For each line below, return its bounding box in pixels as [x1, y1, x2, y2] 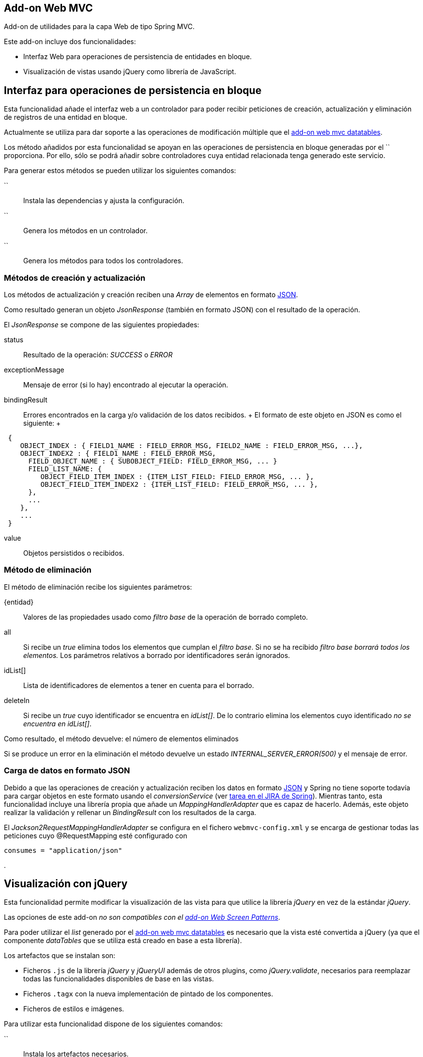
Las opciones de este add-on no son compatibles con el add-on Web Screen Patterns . [4, 913, 280, 922]
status [4, 336, 24, 344]
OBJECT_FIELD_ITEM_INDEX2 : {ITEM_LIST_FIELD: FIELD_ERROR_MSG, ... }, [40, 480, 318, 489]
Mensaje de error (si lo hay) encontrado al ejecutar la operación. [23, 381, 228, 389]
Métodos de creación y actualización [4, 272, 146, 283]
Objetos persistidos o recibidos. [23, 549, 124, 558]
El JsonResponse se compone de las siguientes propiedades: [4, 320, 199, 329]
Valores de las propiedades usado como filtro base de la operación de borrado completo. [23, 612, 308, 621]
